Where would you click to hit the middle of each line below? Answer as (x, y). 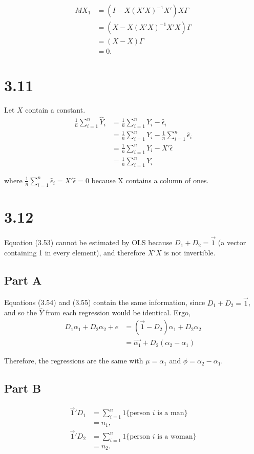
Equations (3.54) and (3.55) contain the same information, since (105, 302)
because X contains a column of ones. (150, 180)
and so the (20, 312)
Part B (23, 388)
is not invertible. (190, 252)
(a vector (232, 242)
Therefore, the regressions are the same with (74, 361)
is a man (171, 413)
